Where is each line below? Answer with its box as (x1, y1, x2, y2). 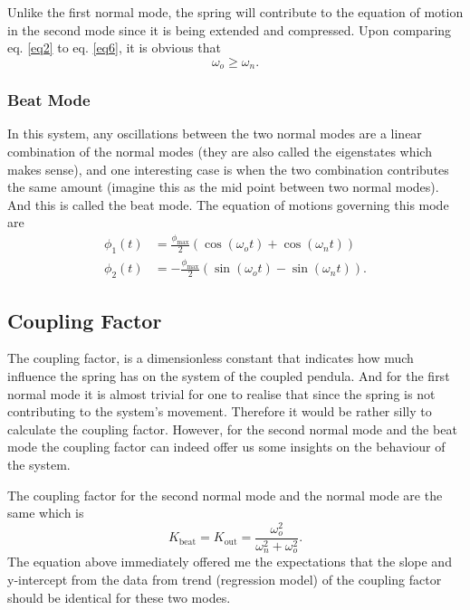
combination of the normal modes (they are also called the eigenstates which (7, 142, 432, 161)
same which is (7, 503, 84, 522)
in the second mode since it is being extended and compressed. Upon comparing (7, 20, 452, 39)
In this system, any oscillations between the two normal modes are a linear (7, 124, 422, 143)
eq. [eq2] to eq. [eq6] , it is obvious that (7, 38, 221, 57)
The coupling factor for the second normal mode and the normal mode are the (7, 485, 443, 504)
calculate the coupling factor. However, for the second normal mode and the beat (7, 419, 457, 438)
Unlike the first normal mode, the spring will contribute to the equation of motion (7, 3, 464, 21)
